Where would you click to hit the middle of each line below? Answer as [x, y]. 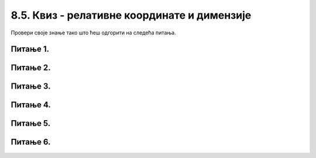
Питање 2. [31, 68]
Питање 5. [31, 123]
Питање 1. [30, 49]
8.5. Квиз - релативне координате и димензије [131, 15]
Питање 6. [31, 142]
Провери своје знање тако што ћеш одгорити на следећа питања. [93, 33]
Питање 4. [31, 105]
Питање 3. [31, 87]
